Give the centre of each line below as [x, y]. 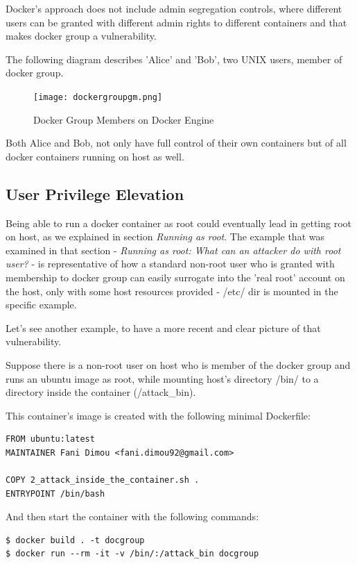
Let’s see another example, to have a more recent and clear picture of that [163, 327]
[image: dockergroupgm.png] [98, 97]
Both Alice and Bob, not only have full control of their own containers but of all [176, 143]
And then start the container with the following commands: [132, 516]
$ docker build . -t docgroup [75, 540]
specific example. [41, 305]
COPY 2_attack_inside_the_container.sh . [103, 480]
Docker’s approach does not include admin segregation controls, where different [174, 8]
